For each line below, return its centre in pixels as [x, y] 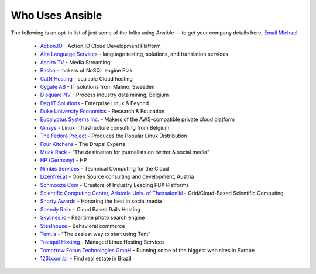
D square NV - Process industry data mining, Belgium [104, 95]
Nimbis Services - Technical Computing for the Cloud [104, 168]
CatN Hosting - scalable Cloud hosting [86, 78]
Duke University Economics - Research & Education [102, 112]
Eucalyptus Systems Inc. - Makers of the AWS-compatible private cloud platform [138, 119]
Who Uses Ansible [56, 15]
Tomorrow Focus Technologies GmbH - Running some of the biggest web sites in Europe [147, 250]
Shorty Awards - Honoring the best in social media [101, 201]
